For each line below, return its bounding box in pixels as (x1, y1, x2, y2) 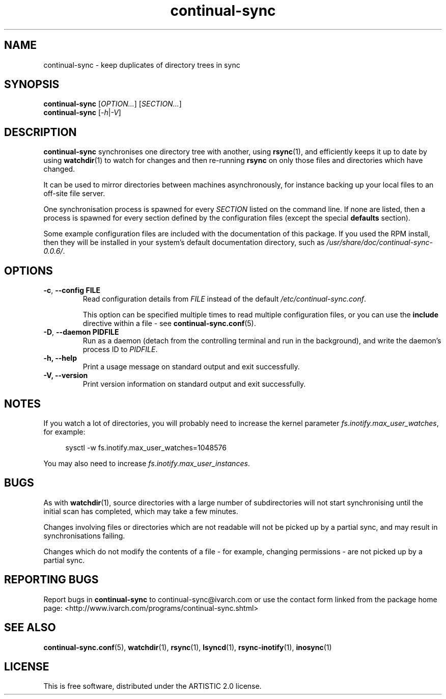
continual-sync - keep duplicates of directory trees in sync (43, 60, 240, 69)
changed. (43, 165, 75, 174)
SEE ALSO (4, 621, 56, 634)
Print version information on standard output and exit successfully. (82, 380, 306, 389)
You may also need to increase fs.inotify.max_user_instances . (43, 459, 250, 468)
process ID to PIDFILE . (82, 345, 158, 354)
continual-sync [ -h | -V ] (43, 108, 121, 117)
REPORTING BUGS (4, 573, 99, 586)
